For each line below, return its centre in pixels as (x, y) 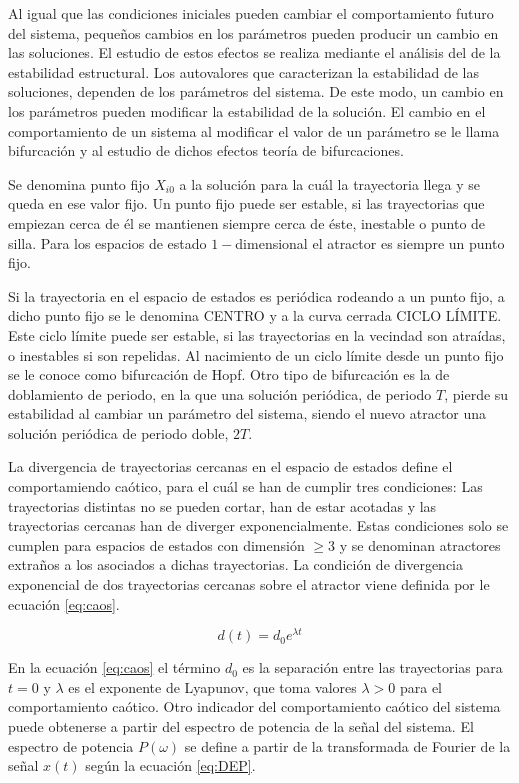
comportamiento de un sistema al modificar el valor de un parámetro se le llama (254, 130)
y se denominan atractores (420, 544)
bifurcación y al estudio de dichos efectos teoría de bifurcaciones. (206, 150)
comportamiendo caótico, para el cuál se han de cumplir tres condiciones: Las (245, 486)
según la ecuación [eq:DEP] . (170, 765)
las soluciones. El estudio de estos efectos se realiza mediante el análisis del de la (254, 52)
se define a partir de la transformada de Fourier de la (347, 745)
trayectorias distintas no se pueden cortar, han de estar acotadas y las (222, 505)
